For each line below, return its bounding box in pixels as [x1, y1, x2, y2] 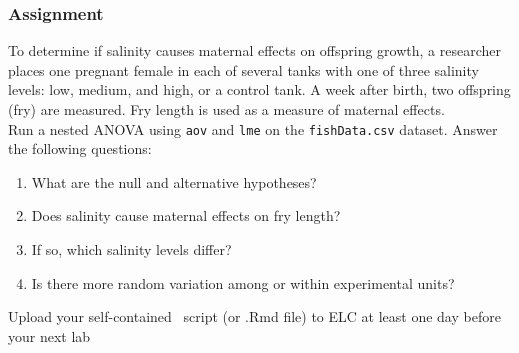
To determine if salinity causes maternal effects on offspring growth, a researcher [8, 40, 502, 61]
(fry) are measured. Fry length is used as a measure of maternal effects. [8, 99, 445, 119]
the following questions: [8, 138, 152, 159]
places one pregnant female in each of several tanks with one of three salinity [8, 59, 479, 80]
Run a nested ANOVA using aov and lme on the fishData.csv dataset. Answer [8, 118, 498, 139]
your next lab [8, 325, 91, 346]
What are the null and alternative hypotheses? [31, 171, 317, 192]
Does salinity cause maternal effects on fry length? [31, 205, 341, 226]
